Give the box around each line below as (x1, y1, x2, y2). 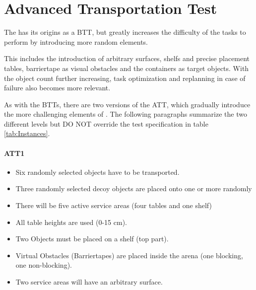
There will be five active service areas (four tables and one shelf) (15, 200, 212, 211)
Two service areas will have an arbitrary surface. (15, 277, 163, 287)
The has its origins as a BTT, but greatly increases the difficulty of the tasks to (4, 27, 246, 37)
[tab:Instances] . (4, 128, 50, 139)
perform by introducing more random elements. (4, 36, 148, 47)
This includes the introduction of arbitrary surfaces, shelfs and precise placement (4, 53, 250, 64)
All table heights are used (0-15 (15, 217, 112, 227)
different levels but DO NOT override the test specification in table (4, 118, 208, 129)
